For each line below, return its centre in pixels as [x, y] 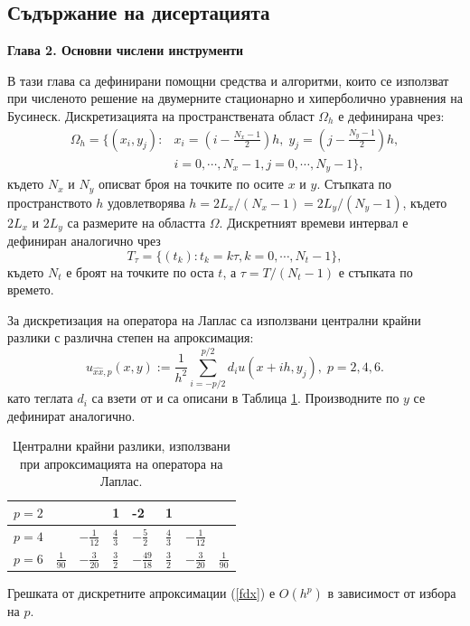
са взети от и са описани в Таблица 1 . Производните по [245, 398]
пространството [50, 202]
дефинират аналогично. [71, 415]
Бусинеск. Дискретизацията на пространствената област [161, 115]
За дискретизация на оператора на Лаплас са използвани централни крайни [214, 319]
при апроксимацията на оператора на [122, 463]
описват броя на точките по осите [191, 184]
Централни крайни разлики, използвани [121, 446]
